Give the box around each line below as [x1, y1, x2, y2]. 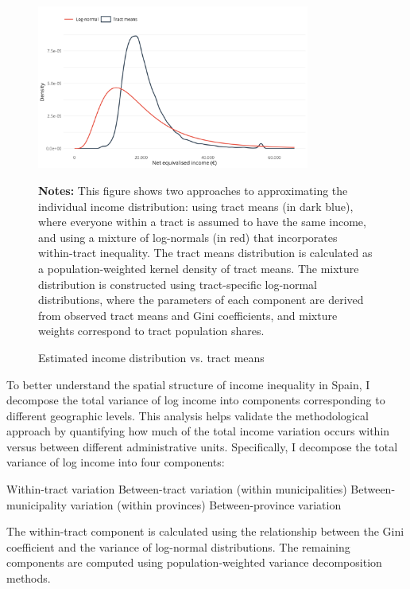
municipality [6, 496, 67, 513]
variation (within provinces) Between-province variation [70, 496, 342, 513]
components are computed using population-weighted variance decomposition [6, 554, 382, 571]
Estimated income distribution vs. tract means [38, 349, 265, 365]
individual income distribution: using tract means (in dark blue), [38, 197, 354, 214]
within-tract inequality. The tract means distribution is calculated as [38, 244, 373, 261]
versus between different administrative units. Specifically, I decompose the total [6, 438, 398, 454]
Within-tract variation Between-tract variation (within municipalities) [6, 481, 347, 497]
